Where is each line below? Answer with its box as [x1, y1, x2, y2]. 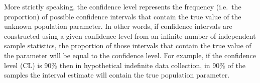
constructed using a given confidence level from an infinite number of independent [4, 30, 256, 41]
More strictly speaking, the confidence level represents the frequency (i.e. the [4, 1, 241, 11]
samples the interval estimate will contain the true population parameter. [4, 70, 230, 80]
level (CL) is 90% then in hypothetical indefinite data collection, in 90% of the [4, 60, 245, 70]
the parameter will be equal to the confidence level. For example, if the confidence [4, 50, 256, 60]
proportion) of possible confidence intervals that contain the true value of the [4, 11, 241, 21]
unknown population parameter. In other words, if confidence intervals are [4, 21, 232, 31]
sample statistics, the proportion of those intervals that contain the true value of [4, 40, 251, 51]
